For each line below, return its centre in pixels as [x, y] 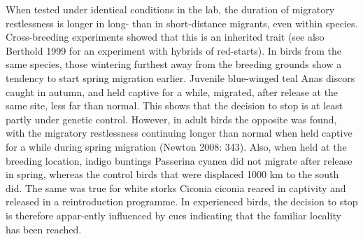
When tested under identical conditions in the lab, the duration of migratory [170, 9]
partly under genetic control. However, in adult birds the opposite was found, [171, 119]
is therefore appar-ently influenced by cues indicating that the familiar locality [173, 215]
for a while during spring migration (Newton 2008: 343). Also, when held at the [176, 146]
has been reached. [44, 229]
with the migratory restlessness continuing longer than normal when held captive [179, 133]
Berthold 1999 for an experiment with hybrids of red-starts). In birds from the [173, 50]
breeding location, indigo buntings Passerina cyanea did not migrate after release [179, 160]
